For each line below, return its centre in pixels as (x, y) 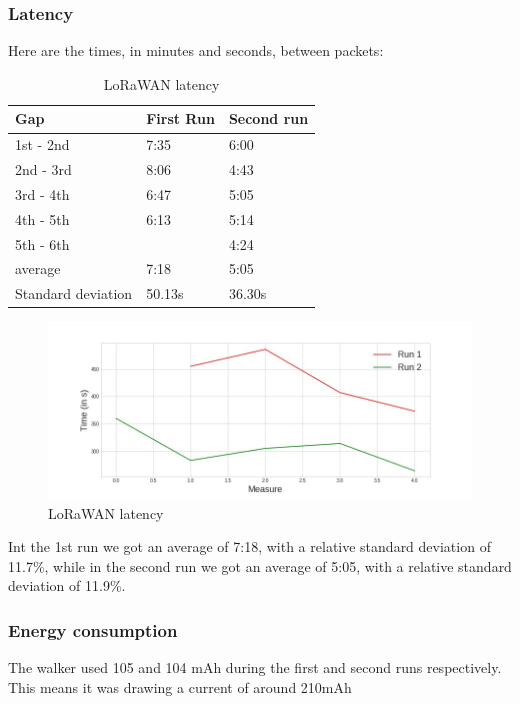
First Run (180, 118)
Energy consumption (93, 629)
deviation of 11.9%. (67, 585)
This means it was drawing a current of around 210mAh (180, 686)
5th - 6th (42, 243)
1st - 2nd (42, 144)
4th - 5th (42, 218)
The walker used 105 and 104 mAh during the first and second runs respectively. (255, 667)
